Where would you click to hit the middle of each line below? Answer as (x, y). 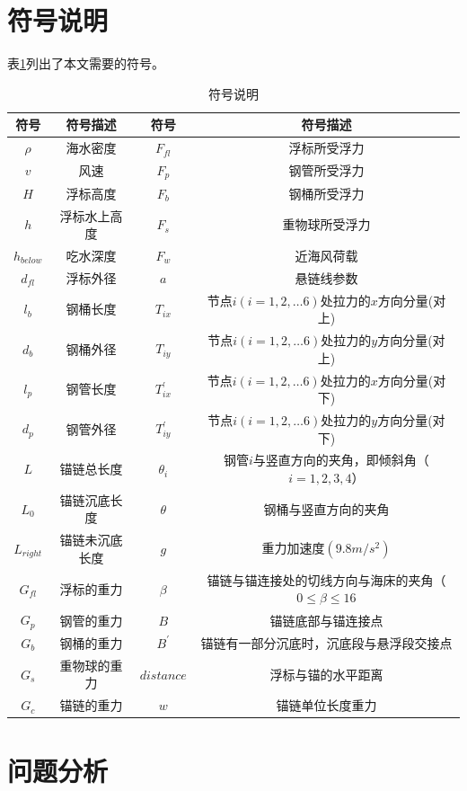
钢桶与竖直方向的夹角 (326, 508)
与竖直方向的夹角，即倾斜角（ (341, 460)
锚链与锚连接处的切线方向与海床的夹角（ (326, 579)
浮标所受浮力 (326, 148)
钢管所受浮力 (326, 170)
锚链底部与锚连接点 (326, 620)
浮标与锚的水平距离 (326, 674)
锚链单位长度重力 (326, 705)
